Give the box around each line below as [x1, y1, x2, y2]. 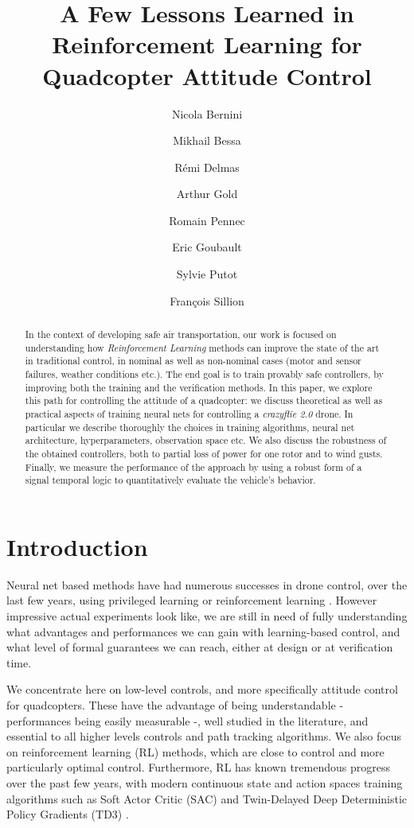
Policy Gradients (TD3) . [6, 806, 129, 822]
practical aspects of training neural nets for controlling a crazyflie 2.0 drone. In [25, 406, 353, 420]
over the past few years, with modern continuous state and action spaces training [6, 774, 403, 791]
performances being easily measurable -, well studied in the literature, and [6, 712, 369, 729]
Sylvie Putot [176, 266, 238, 282]
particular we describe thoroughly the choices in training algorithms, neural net [25, 420, 355, 433]
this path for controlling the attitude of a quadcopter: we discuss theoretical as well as [25, 394, 383, 407]
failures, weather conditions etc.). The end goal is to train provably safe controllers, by [25, 367, 384, 381]
